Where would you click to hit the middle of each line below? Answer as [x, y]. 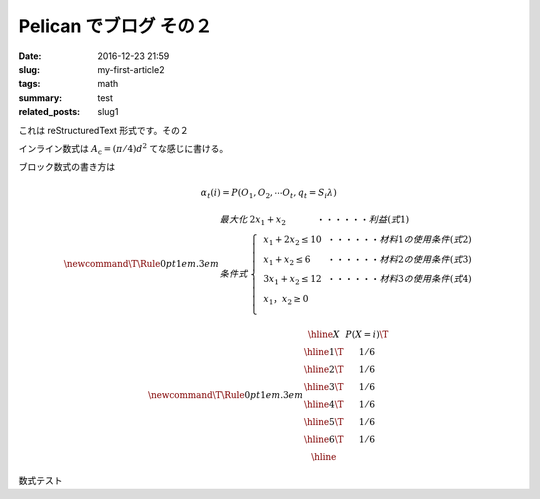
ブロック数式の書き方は [66, 167]
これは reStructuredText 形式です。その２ [103, 130]
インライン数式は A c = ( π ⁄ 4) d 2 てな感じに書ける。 [123, 149]
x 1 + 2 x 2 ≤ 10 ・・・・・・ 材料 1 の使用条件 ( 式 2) [367, 240]
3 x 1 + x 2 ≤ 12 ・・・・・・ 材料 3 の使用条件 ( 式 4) [367, 280]
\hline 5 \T [323, 421]
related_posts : [49, 112]
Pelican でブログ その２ [115, 26]
